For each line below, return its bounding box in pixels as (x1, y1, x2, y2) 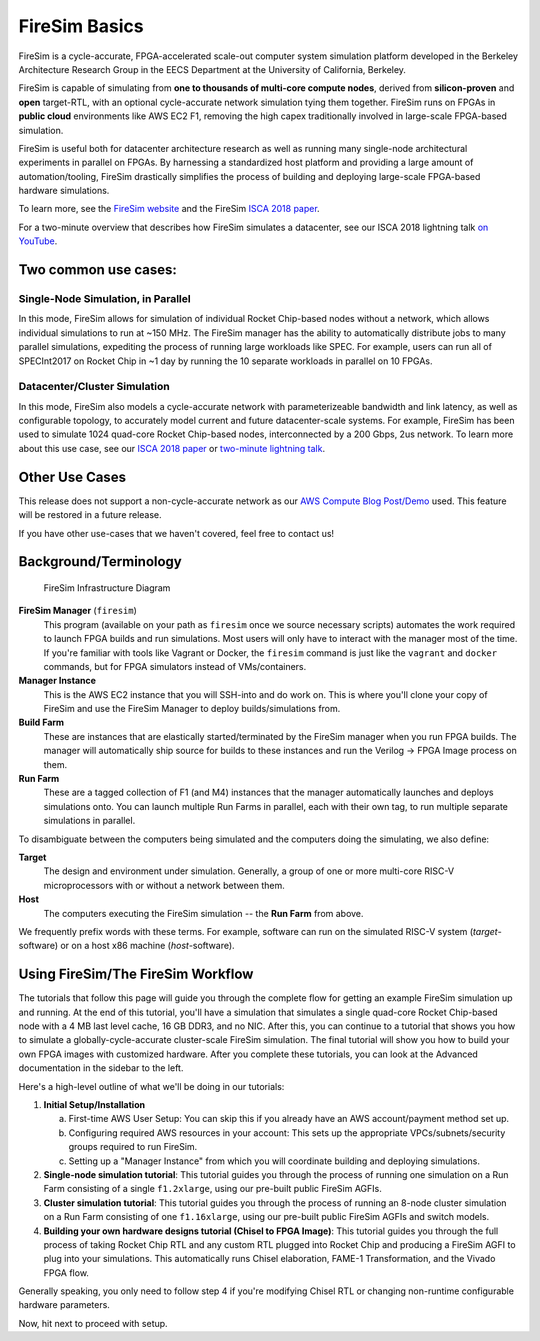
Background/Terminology (18, 553, 182, 570)
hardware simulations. (18, 185, 110, 197)
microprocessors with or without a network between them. (43, 879, 285, 891)
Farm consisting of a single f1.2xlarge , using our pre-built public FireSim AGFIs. (43, 1183, 382, 1195)
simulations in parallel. (43, 815, 136, 827)
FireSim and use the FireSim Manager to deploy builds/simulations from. (43, 703, 341, 715)
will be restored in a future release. (18, 509, 162, 521)
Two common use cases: (18, 261, 177, 279)
